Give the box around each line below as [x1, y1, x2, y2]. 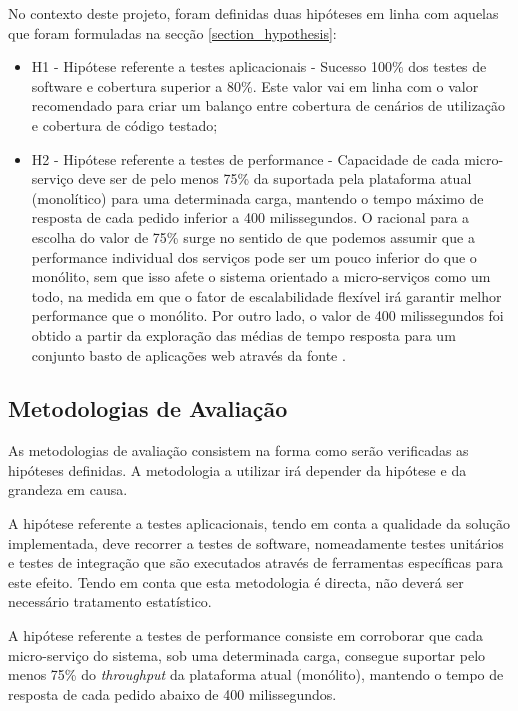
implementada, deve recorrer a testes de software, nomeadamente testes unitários [8, 532, 504, 553]
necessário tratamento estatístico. [8, 591, 212, 612]
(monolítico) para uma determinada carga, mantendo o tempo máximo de [31, 187, 484, 208]
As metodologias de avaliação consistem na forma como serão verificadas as [8, 440, 469, 461]
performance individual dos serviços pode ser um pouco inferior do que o [31, 246, 477, 267]
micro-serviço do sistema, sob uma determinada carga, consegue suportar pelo [8, 644, 486, 665]
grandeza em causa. [8, 479, 128, 500]
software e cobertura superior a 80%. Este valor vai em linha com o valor [31, 75, 479, 96]
